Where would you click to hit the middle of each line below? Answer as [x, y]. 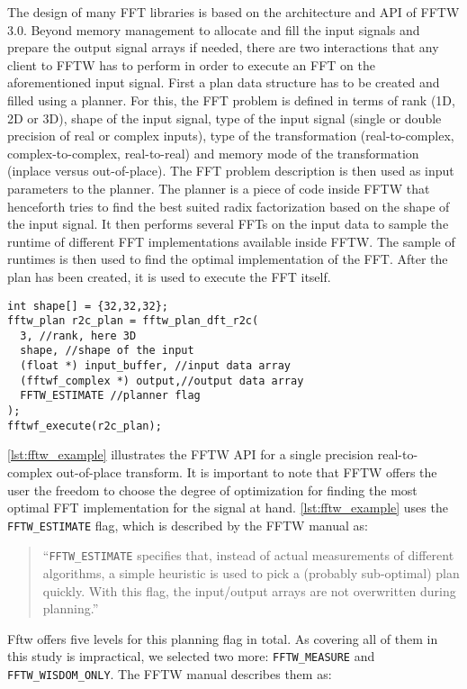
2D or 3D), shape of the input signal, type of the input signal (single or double [225, 118]
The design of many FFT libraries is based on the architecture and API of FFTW [233, 12]
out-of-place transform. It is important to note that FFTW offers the [247, 472]
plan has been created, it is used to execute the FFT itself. [169, 276]
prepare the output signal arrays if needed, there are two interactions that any [223, 47]
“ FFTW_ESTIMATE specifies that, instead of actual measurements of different [248, 555]
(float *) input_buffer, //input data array [155, 366]
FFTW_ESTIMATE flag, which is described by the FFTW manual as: [188, 525]
